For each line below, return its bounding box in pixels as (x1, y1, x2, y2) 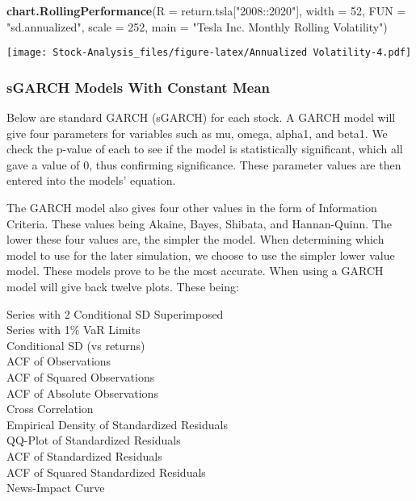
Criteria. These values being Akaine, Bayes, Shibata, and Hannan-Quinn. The (6, 215, 392, 232)
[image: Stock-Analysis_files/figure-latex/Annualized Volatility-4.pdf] (6, 47, 412, 59)
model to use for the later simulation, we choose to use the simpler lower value (6, 246, 395, 263)
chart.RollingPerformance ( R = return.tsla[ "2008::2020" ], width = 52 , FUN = (6, 2, 406, 19)
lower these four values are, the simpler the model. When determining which (6, 231, 384, 248)
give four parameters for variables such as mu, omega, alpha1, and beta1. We (6, 124, 388, 141)
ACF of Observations (6, 353, 111, 369)
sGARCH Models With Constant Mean (6, 77, 271, 97)
